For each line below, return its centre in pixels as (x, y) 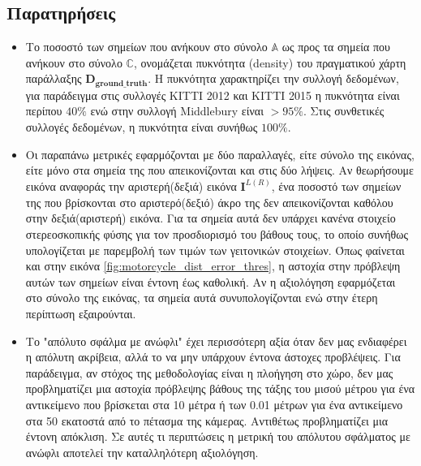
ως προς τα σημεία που (336, 47)
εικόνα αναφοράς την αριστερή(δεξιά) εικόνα (131, 186)
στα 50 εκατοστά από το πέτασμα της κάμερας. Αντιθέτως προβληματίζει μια (207, 420)
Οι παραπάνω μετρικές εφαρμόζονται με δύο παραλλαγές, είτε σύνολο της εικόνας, (220, 154)
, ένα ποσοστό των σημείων (336, 186)
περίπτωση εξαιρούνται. (81, 313)
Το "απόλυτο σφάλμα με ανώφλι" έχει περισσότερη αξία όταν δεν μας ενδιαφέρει (216, 341)
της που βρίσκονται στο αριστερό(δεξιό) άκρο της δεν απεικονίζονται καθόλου (209, 202)
